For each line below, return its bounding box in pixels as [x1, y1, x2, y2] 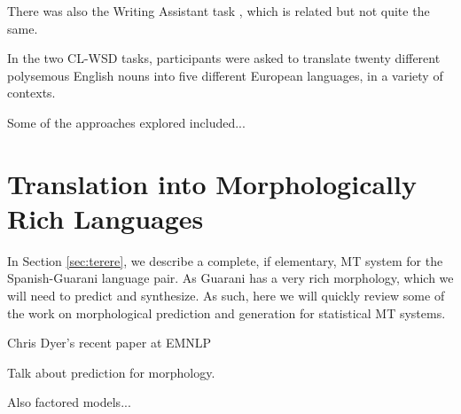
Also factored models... [7, 393, 131, 411]
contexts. [7, 83, 56, 102]
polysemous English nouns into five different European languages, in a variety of [7, 66, 443, 84]
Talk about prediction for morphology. [7, 363, 215, 381]
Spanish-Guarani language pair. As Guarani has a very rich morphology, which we [7, 269, 454, 287]
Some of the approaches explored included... [7, 113, 246, 131]
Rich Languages [7, 199, 204, 236]
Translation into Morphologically [7, 165, 417, 201]
